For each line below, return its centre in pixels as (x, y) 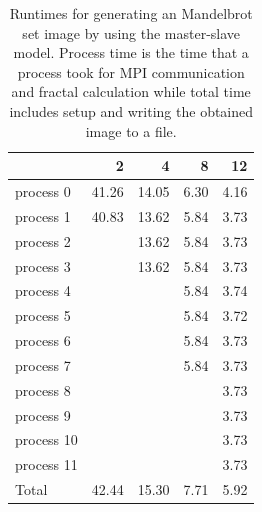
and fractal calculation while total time (131, 91)
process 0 (43, 191)
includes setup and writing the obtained (131, 110)
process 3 (43, 265)
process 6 (43, 340)
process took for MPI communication (131, 71)
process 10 (46, 439)
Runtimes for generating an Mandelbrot (131, 13)
